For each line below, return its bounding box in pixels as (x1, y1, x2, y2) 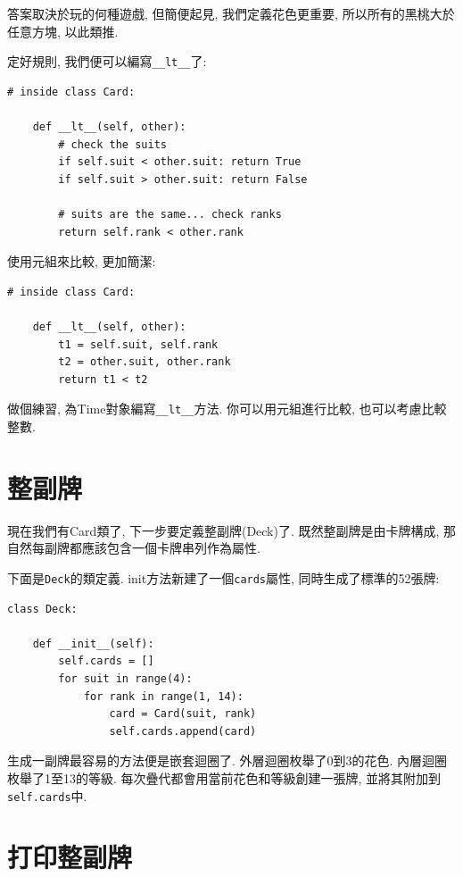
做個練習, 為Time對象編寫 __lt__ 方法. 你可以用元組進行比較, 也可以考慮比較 (7, 399, 447, 418)
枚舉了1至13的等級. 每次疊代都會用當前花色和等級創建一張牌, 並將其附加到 (7, 768, 442, 787)
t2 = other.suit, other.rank (58, 355, 231, 369)
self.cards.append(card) (109, 724, 257, 738)
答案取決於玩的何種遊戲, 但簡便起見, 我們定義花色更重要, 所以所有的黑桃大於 (7, 4, 455, 22)
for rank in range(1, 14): (83, 689, 244, 703)
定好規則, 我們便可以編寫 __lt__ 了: (7, 52, 207, 71)
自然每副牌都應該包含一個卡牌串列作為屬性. (7, 539, 260, 557)
